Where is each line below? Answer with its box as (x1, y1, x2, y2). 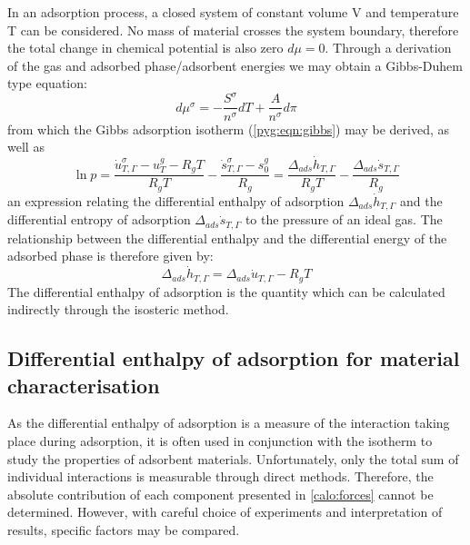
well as (7, 137, 45, 156)
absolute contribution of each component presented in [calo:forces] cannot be (7, 484, 434, 503)
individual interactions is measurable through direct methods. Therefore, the (7, 467, 434, 486)
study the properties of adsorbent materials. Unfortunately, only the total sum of (7, 449, 459, 468)
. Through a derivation (325, 38, 452, 57)
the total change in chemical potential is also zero (7, 38, 284, 57)
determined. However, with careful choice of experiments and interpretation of (7, 502, 443, 521)
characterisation (7, 371, 160, 399)
